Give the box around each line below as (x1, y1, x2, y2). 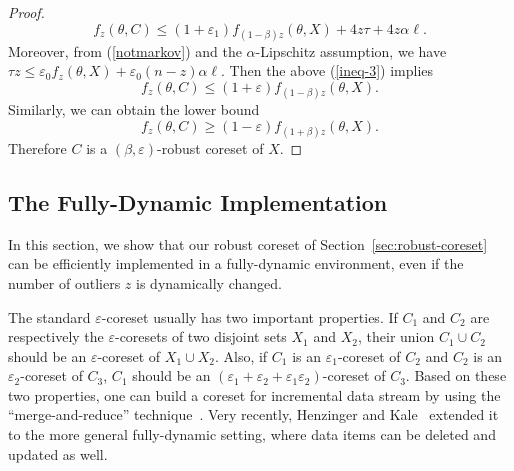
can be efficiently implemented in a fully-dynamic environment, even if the (8, 253, 464, 274)
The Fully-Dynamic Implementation (8, 186, 388, 217)
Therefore (8, 137, 67, 158)
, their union (357, 326, 435, 347)
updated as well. (8, 443, 108, 464)
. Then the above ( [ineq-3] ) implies (221, 60, 434, 81)
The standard (8, 306, 91, 327)
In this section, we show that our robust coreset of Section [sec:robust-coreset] (8, 233, 488, 254)
